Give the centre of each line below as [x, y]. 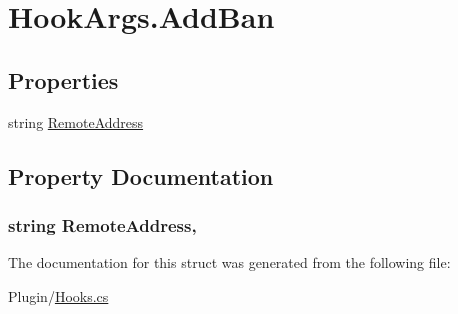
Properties [63, 79]
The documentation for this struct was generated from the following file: [229, 262]
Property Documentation [141, 175]
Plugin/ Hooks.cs [58, 295]
